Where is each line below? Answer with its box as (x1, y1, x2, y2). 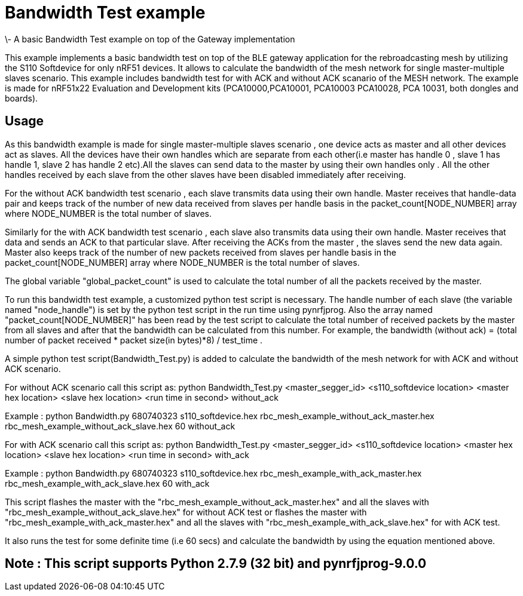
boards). (5, 93, 38, 103)
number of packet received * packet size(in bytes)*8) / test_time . (5, 334, 263, 345)
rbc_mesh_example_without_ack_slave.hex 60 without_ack (5, 420, 235, 431)
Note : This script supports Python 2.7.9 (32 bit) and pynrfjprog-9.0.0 (5, 556, 427, 572)
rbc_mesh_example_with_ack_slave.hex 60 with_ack (5, 478, 210, 489)
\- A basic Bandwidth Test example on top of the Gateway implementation (5, 33, 295, 44)
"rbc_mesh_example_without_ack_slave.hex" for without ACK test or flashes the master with (5, 506, 367, 517)
